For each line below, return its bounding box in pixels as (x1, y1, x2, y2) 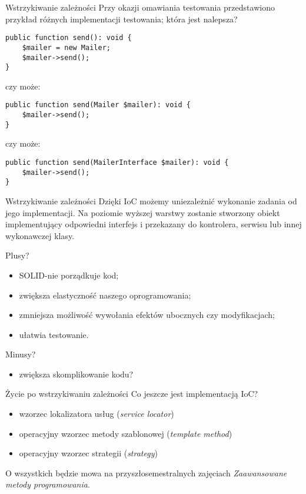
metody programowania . (5, 478, 90, 490)
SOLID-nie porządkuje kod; (19, 268, 119, 281)
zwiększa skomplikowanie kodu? (19, 367, 134, 380)
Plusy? (5, 249, 29, 261)
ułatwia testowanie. (19, 328, 89, 340)
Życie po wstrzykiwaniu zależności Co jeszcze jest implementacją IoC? (5, 387, 258, 400)
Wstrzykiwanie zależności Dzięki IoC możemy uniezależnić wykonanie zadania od (5, 194, 297, 207)
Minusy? (5, 348, 36, 360)
